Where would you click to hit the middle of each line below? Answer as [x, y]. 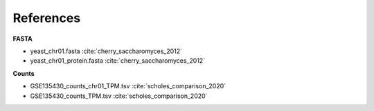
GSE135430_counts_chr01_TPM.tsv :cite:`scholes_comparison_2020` [128, 86]
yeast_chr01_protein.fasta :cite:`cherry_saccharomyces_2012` [118, 61]
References [47, 18]
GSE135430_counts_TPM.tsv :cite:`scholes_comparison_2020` [119, 96]
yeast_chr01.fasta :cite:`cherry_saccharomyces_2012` [106, 51]
